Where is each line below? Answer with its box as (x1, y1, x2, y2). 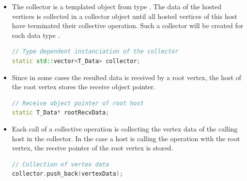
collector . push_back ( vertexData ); (12, 170, 123, 178)
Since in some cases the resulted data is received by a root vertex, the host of (12, 72, 241, 82)
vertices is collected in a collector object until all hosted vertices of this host (12, 11, 237, 21)
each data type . (12, 30, 60, 40)
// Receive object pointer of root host (12, 99, 144, 107)
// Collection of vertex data (12, 161, 109, 168)
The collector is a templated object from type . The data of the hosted (12, 1, 222, 11)
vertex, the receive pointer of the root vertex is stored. (12, 143, 173, 153)
